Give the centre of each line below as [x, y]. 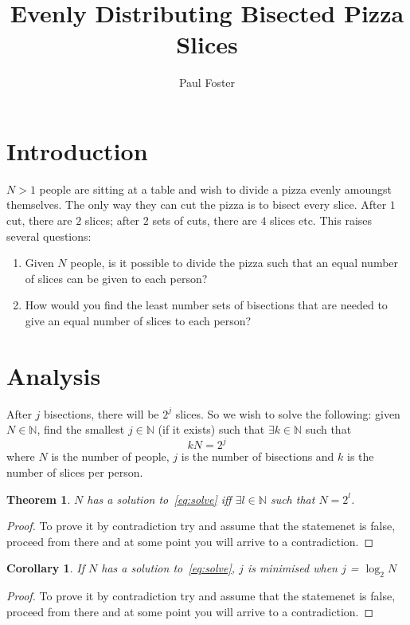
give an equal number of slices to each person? [138, 320]
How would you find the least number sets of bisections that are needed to [206, 305]
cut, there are [39, 220]
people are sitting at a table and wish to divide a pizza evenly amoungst [215, 189]
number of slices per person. [75, 472]
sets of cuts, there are [205, 220]
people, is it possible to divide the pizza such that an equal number [234, 263]
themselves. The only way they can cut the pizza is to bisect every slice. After [197, 204]
